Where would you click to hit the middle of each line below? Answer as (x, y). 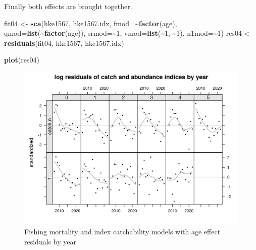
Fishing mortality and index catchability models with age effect (122, 232)
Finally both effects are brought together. (68, 6)
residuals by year (50, 241)
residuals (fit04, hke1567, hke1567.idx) (64, 43)
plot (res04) (22, 60)
